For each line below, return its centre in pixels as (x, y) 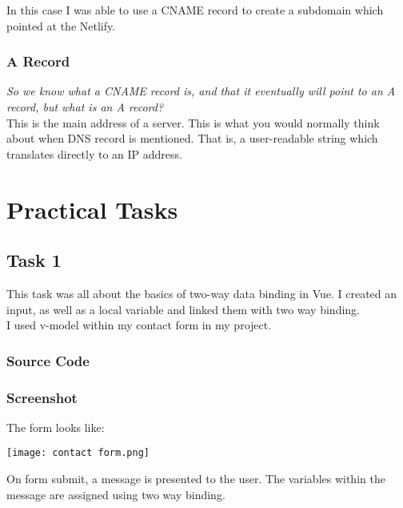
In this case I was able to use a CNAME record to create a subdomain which (195, 10)
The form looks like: (56, 427)
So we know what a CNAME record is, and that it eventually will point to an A (201, 91)
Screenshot (42, 397)
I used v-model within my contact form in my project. (139, 325)
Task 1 (34, 260)
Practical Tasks (92, 209)
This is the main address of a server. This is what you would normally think (193, 122)
